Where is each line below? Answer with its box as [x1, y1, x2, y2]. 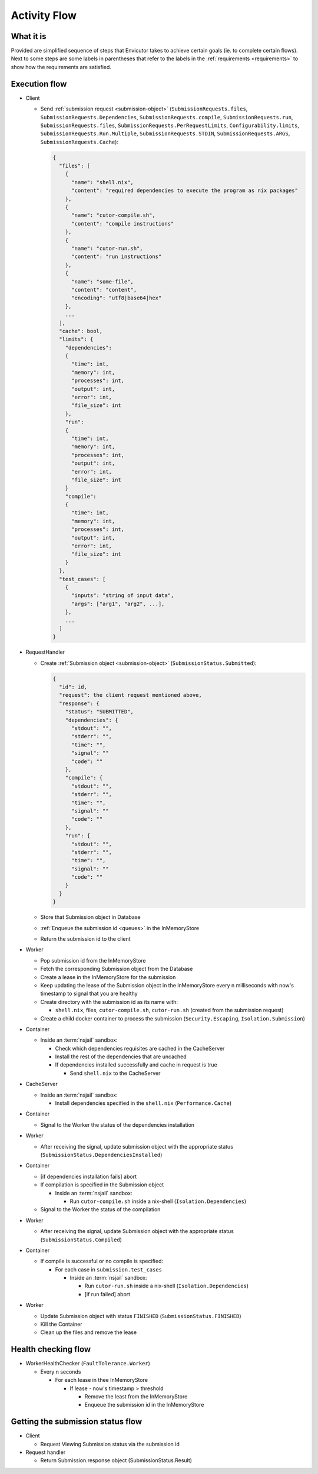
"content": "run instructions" [71, 253, 162, 260]
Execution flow [11, 79, 67, 89]
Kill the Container [40, 1320, 82, 1328]
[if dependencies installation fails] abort [40, 1173, 137, 1180]
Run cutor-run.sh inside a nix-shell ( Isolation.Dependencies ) [84, 1282, 249, 1290]
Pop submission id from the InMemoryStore [40, 957, 146, 964]
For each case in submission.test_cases [55, 1266, 162, 1273]
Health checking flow [11, 1344, 91, 1355]
